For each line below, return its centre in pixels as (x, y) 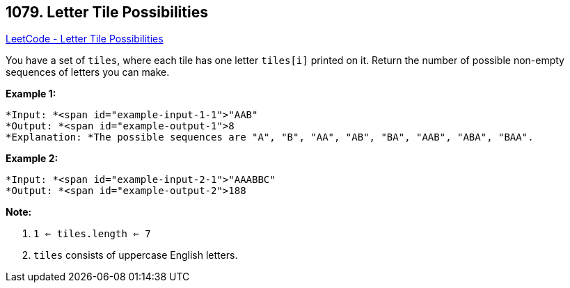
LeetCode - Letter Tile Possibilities (85, 39)
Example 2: (32, 159)
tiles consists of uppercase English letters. (136, 255)
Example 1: (31, 94)
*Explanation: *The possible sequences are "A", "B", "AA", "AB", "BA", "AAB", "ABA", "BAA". (270, 137)
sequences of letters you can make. (88, 72)
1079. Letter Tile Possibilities (107, 12)
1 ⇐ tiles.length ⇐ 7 (92, 234)
